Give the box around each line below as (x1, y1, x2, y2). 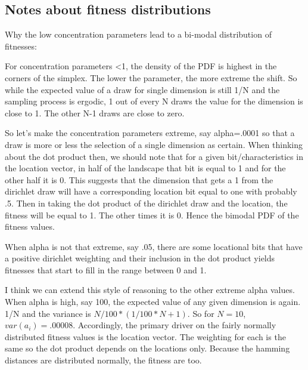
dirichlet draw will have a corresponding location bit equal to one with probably (5, 185, 297, 198)
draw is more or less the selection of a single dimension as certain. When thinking (5, 138, 303, 150)
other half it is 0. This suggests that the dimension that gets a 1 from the (5, 173, 273, 186)
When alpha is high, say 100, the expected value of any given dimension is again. (5, 295, 301, 308)
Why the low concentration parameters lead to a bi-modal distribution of (5, 28, 272, 41)
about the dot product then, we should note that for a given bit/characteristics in (5, 150, 303, 162)
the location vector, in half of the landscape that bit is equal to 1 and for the (5, 162, 286, 174)
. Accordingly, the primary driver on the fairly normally (73, 319, 276, 331)
